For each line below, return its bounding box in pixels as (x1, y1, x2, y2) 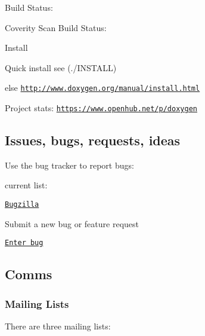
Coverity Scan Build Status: (5, 21, 107, 33)
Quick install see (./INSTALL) (5, 61, 117, 74)
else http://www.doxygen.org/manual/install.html (5, 81, 200, 94)
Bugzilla (5, 200, 39, 209)
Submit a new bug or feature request (5, 217, 139, 230)
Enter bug (5, 239, 44, 248)
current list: (5, 179, 48, 191)
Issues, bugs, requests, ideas (5, 131, 181, 149)
